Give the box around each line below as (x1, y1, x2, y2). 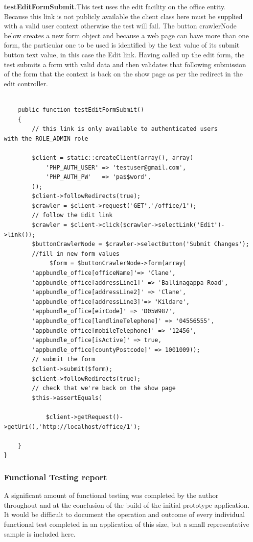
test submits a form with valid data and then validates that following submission (4, 59, 246, 69)
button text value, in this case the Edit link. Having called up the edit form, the (4, 49, 245, 59)
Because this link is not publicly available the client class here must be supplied (4, 11, 243, 21)
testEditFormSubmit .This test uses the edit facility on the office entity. (4, 1, 226, 11)
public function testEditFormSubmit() (18, 106, 144, 113)
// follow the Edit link (32, 212, 113, 219)
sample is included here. (4, 528, 76, 539)
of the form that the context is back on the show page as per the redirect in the (4, 69, 243, 79)
